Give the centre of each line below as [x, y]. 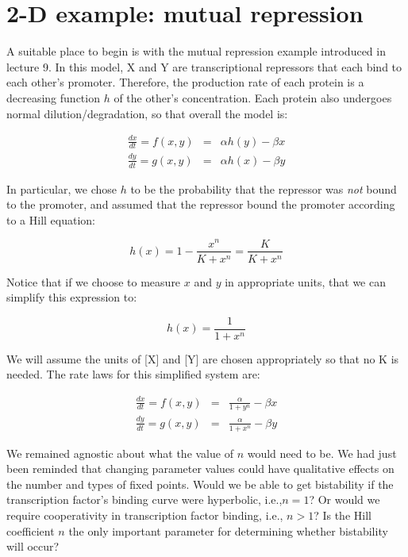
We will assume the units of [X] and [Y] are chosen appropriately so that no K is [203, 358]
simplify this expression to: [72, 297]
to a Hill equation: [51, 219]
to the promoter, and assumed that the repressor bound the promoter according [201, 204]
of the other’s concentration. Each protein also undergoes [253, 97]
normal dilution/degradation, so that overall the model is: [147, 113]
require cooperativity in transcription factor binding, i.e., [145, 515]
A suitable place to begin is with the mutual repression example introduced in [196, 51]
